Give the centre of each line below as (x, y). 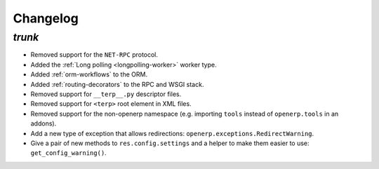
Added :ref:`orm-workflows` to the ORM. (89, 74)
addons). (44, 123)
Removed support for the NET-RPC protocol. (94, 55)
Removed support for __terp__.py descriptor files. (106, 94)
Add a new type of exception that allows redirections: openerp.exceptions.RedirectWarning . (172, 133)
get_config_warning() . (68, 153)
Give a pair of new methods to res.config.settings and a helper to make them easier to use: (170, 143)
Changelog (46, 18)
